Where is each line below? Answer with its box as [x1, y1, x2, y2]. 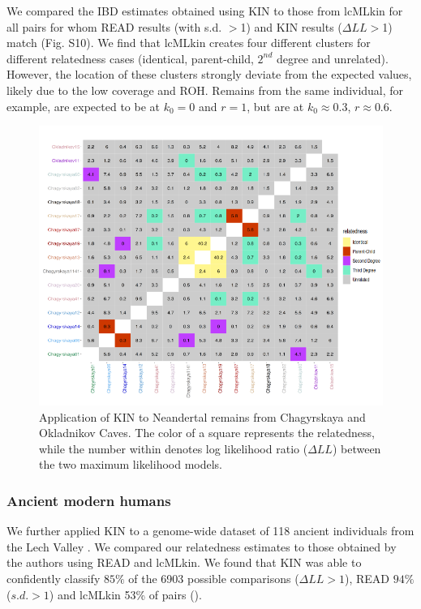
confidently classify [6, 570, 101, 587]
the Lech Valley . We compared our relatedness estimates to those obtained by [6, 538, 397, 555]
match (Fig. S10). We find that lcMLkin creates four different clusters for [6, 34, 371, 51]
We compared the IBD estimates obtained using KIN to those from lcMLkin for [6, 2, 403, 19]
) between [332, 440, 381, 457]
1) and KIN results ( [240, 18, 342, 35]
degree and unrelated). [277, 49, 389, 66]
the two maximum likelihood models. [39, 456, 223, 473]
